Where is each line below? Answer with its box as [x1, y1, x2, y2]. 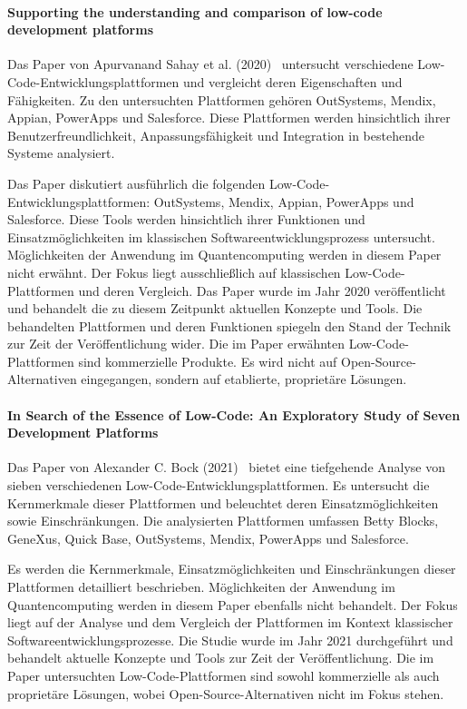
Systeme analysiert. [7, 143, 115, 162]
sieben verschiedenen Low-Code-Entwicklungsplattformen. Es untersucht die [7, 476, 430, 495]
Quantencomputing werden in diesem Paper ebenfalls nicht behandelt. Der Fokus [7, 595, 458, 614]
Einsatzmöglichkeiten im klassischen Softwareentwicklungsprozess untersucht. [7, 227, 435, 246]
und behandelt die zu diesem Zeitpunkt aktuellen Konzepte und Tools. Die [7, 299, 423, 318]
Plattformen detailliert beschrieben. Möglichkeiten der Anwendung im [7, 577, 395, 596]
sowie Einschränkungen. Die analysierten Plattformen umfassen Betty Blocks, [7, 511, 439, 530]
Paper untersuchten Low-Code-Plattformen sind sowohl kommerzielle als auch [7, 666, 440, 684]
